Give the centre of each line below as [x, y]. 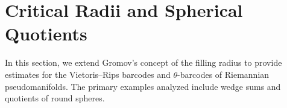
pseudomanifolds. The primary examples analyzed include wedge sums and [143, 86]
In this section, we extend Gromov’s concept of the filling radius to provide [143, 62]
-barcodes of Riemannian [223, 74]
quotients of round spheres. [55, 98]
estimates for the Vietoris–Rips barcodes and [88, 74]
